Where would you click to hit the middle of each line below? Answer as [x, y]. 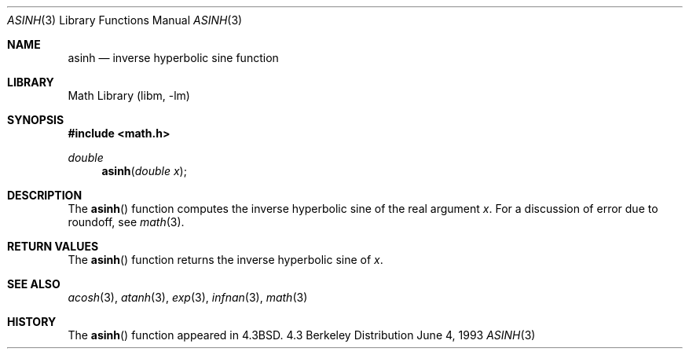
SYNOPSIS [36, 120]
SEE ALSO [34, 284]
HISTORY [32, 322]
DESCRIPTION [45, 195]
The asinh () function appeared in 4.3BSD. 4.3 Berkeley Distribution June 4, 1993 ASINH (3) [302, 335]
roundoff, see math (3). [126, 222]
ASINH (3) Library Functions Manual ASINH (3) [125, 20]
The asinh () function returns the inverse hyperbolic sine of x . [225, 260]
